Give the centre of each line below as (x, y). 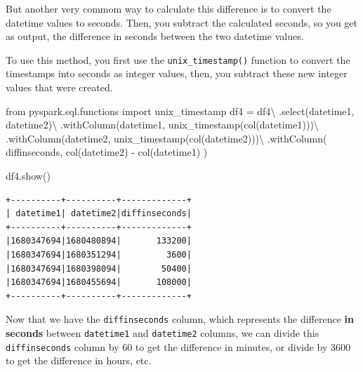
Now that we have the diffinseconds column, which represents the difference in (180, 319)
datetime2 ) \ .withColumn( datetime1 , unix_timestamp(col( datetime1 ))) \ (162, 125)
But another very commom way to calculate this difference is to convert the (169, 8)
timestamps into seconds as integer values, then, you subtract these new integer (177, 73)
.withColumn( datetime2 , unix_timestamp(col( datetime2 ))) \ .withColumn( (166, 138)
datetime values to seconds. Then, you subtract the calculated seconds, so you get (182, 22)
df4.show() (28, 175)
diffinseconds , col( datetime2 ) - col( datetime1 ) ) (107, 152)
